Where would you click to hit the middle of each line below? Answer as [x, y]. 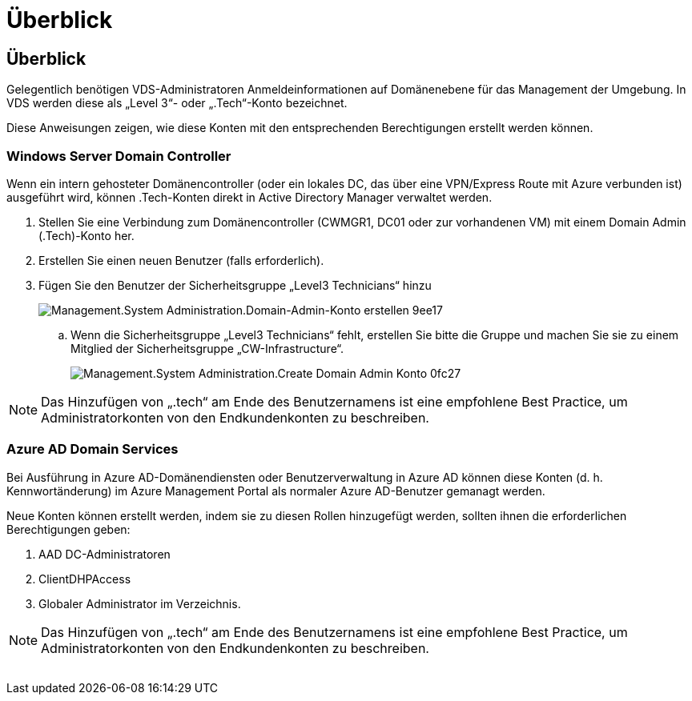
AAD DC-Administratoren [105, 554]
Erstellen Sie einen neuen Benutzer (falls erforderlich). [181, 260]
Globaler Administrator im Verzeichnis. [140, 603]
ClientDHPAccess [85, 579]
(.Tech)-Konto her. [86, 235]
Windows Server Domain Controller [119, 156]
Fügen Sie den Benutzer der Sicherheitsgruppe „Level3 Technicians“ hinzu [235, 285]
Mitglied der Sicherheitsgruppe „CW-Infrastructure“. [207, 348]
